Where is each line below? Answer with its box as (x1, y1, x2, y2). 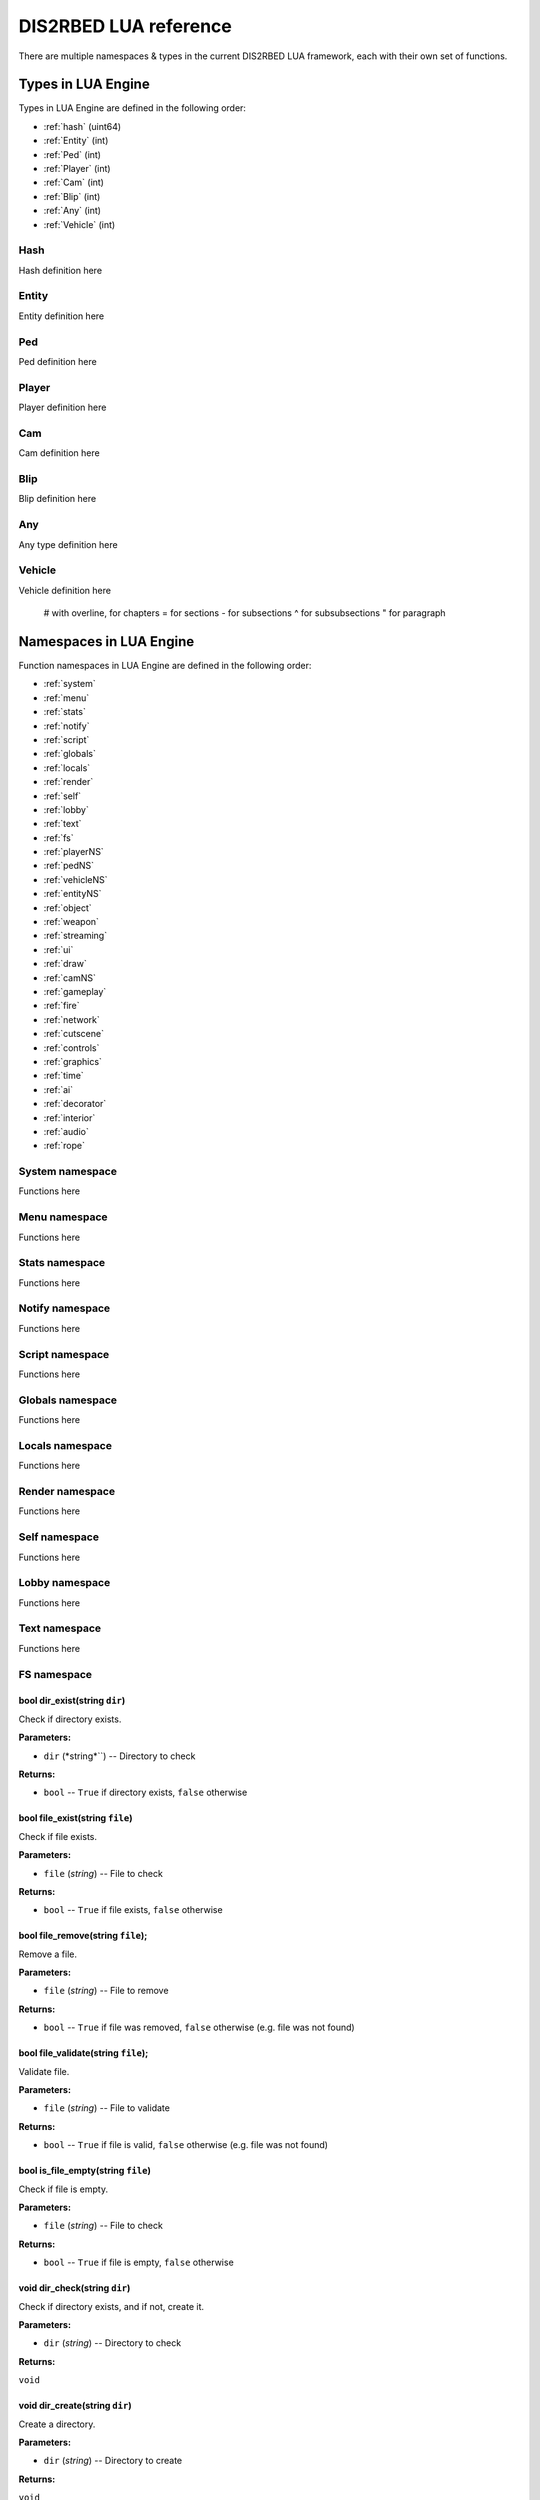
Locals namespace (18, 1438, 112, 1452)
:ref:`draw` (43, 958, 87, 970)
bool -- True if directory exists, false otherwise (43, 1786, 248, 1799)
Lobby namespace (18, 1576, 111, 1590)
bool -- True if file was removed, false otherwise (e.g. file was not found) (43, 2021, 355, 2034)
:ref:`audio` (43, 1125, 89, 1137)
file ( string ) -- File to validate (43, 2102, 170, 2114)
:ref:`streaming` (43, 930, 108, 942)
